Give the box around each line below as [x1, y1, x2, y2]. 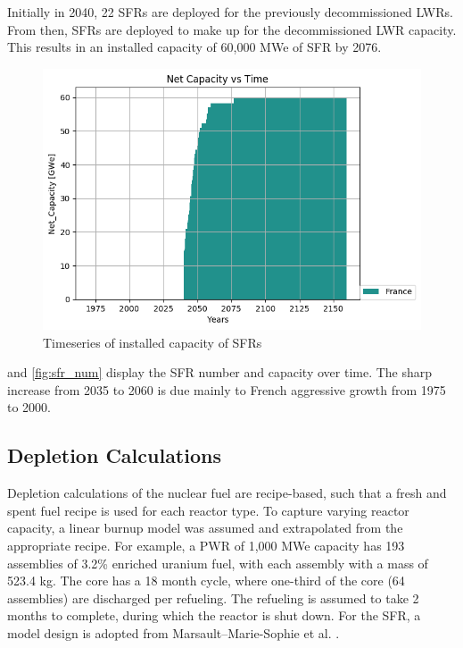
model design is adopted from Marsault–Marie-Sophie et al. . [7, 624, 340, 642]
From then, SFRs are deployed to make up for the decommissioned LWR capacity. [7, 20, 457, 38]
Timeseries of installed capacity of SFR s [43, 332, 262, 351]
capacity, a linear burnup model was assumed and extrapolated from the [7, 518, 403, 537]
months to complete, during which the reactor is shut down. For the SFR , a [7, 606, 421, 625]
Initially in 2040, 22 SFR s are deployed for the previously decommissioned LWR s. [7, 3, 453, 21]
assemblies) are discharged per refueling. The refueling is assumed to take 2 [7, 588, 419, 607]
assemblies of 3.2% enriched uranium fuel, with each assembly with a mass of [7, 553, 428, 572]
